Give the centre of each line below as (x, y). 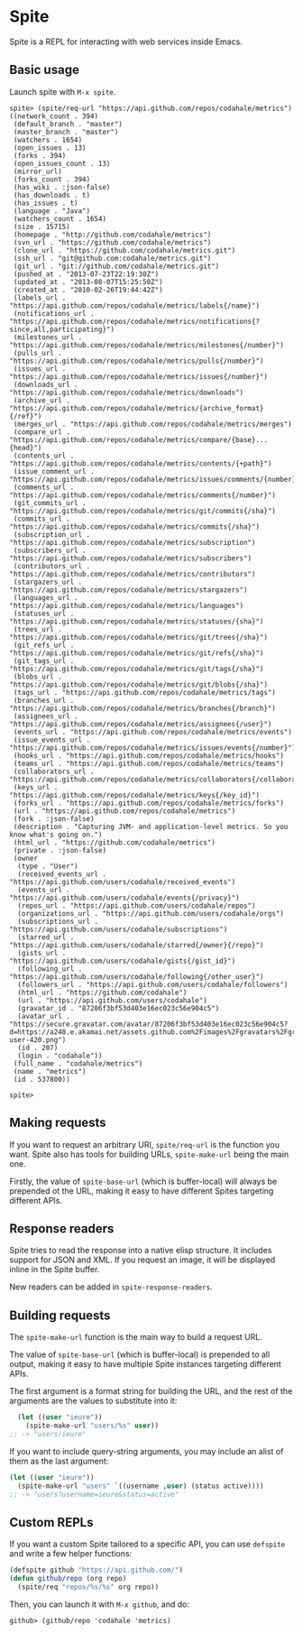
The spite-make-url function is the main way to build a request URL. (136, 1337)
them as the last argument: (59, 1461)
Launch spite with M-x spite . (63, 91)
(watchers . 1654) (48, 140)
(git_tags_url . (44, 660)
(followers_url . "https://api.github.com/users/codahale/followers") (153, 984)
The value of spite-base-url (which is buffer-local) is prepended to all (140, 1354)
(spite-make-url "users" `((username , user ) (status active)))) (141, 1486)
